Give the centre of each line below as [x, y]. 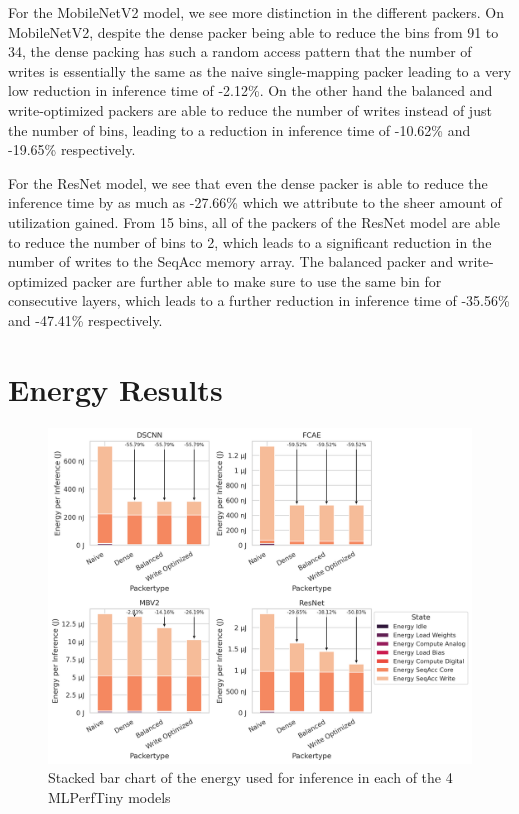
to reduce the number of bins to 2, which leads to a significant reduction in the [250, 241]
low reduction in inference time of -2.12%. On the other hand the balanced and [250, 90]
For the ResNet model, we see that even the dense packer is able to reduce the [248, 182]
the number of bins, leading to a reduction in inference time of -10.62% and [239, 129]
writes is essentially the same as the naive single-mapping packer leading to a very [260, 70]
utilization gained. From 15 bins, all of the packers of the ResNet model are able [254, 221]
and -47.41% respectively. [85, 319]
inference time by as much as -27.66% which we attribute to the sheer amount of [255, 202]
